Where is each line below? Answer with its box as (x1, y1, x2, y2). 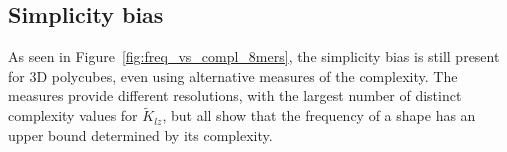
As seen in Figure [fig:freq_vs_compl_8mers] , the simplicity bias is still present (8, 46, 500, 67)
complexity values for (8, 105, 138, 126)
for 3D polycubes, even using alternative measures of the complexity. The (8, 65, 458, 86)
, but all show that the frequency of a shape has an (162, 105, 476, 126)
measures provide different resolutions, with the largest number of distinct (8, 85, 462, 106)
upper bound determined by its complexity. (8, 124, 273, 145)
